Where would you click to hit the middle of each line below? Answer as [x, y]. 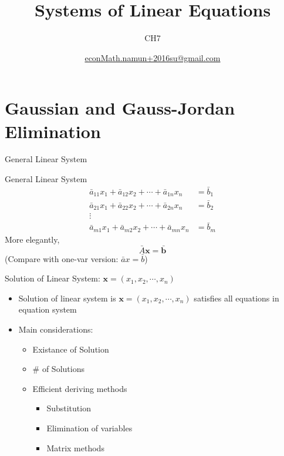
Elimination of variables [89, 427]
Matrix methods [75, 447]
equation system [48, 309]
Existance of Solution [71, 349]
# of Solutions [58, 369]
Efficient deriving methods [80, 388]
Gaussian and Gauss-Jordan [120, 108]
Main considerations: [56, 329]
